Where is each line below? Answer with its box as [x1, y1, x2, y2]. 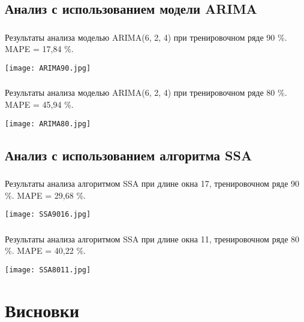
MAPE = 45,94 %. [5, 98, 74, 111]
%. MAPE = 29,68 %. [5, 189, 86, 201]
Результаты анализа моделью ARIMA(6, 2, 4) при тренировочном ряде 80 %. [5, 86, 287, 99]
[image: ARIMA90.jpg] [5, 63, 91, 72]
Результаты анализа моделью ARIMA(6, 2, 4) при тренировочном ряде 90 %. [5, 31, 287, 43]
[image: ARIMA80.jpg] [5, 119, 91, 128]
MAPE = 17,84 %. [5, 42, 74, 55]
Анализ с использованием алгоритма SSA [5, 145, 252, 164]
